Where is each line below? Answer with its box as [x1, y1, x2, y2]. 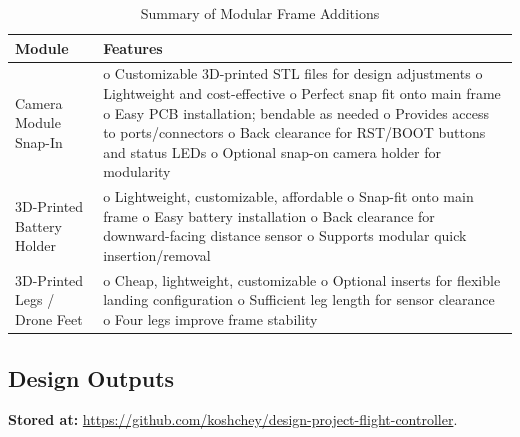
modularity [103, 161, 171, 182]
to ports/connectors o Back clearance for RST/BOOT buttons [103, 122, 486, 143]
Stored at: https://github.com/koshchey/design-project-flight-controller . [8, 409, 458, 430]
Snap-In [15, 132, 63, 153]
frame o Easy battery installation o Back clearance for [103, 205, 435, 226]
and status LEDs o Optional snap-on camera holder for [103, 141, 441, 162]
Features [103, 37, 163, 58]
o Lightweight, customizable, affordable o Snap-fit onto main [103, 186, 474, 207]
